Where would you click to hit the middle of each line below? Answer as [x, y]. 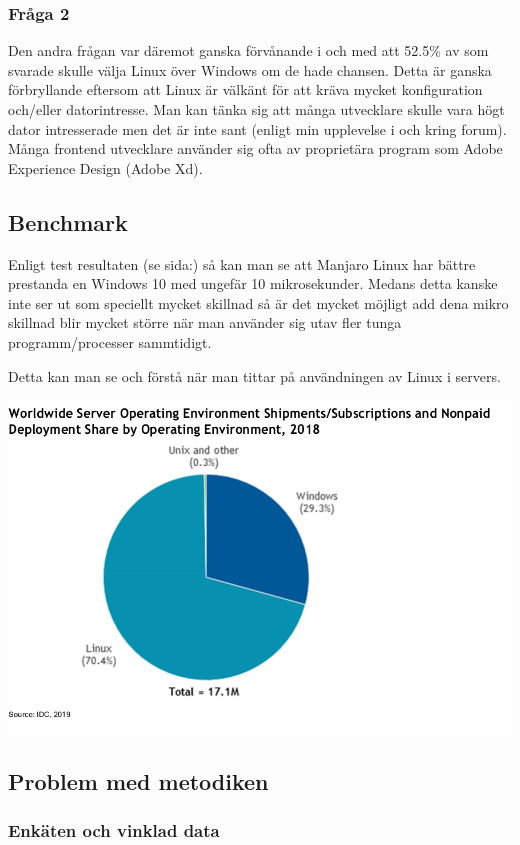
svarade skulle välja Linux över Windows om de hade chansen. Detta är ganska [250, 69]
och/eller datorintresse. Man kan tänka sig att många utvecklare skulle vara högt [256, 109]
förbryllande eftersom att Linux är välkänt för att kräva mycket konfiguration [245, 89]
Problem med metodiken [138, 780]
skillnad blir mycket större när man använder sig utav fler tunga [205, 322]
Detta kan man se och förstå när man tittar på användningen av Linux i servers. [254, 375]
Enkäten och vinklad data [114, 830]
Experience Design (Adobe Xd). [105, 167]
